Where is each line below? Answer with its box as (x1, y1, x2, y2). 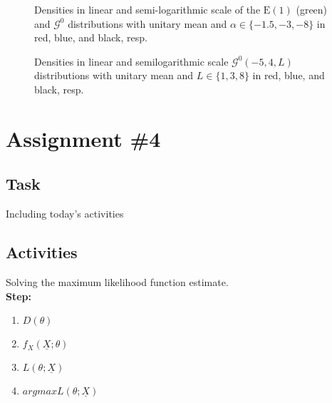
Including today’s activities (6, 206, 124, 221)
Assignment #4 (6, 123, 161, 153)
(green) (296, 2, 328, 16)
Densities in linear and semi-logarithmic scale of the (34, 2, 261, 16)
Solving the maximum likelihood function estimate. (6, 274, 229, 289)
